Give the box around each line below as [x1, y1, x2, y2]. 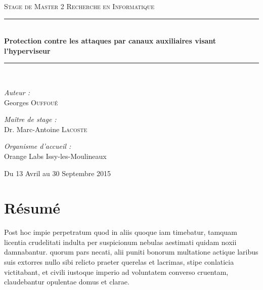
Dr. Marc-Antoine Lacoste [4, 123, 87, 134]
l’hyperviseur [4, 45, 51, 56]
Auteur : [4, 87, 30, 97]
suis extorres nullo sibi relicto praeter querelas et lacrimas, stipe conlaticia [4, 257, 234, 267]
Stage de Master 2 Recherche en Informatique [4, 1, 155, 11]
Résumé [4, 197, 61, 218]
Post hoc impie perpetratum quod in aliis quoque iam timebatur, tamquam [4, 227, 237, 237]
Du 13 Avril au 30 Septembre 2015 [4, 168, 111, 178]
